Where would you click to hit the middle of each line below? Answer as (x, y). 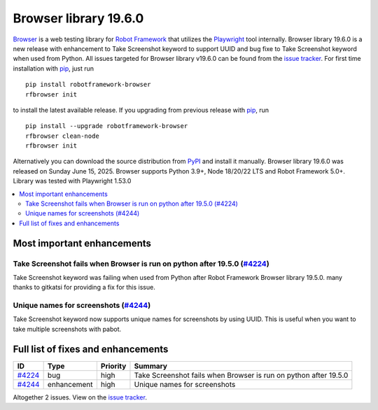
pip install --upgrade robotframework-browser (107, 126)
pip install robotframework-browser (88, 85)
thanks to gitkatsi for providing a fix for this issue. (84, 288)
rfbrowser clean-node (62, 136)
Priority (113, 366)
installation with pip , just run (54, 68)
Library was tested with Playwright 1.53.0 (72, 181)
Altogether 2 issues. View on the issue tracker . (80, 397)
